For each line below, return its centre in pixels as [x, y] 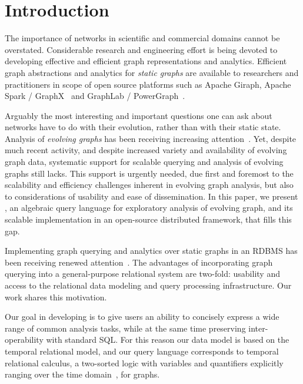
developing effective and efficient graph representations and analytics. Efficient [146, 61]
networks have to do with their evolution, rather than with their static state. [143, 127]
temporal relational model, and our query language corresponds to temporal [142, 351]
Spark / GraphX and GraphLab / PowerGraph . [95, 96]
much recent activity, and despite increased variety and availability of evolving [146, 150]
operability [24, 340]
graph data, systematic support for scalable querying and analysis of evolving [144, 162]
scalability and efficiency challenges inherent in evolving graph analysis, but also [149, 185]
